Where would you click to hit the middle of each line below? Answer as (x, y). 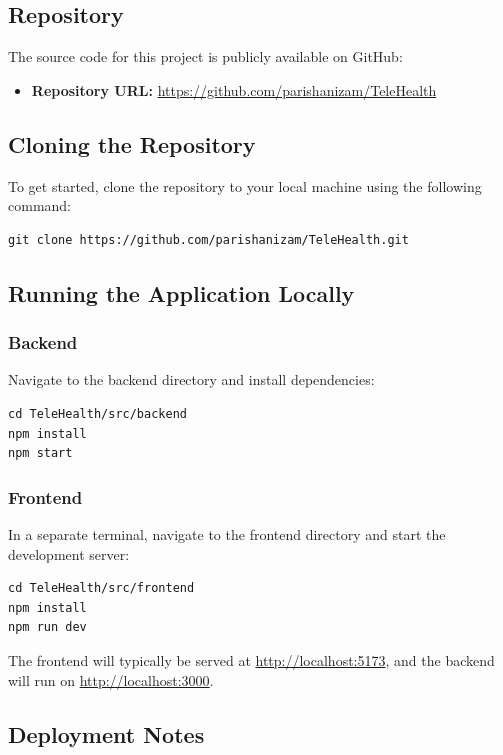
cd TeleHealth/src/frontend (101, 588)
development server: (69, 553)
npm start (40, 453)
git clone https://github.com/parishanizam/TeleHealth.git (208, 239)
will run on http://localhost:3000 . (111, 679)
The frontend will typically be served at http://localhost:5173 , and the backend (251, 659)
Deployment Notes (106, 733)
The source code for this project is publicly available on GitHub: (205, 56)
